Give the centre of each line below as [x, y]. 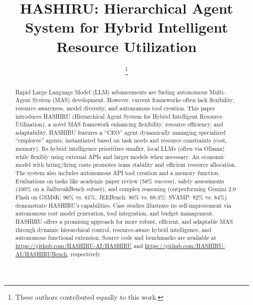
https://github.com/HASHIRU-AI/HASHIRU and [79, 246]
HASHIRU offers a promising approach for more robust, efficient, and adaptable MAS [124, 222]
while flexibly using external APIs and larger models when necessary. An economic [120, 156]
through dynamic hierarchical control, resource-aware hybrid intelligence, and [113, 229]
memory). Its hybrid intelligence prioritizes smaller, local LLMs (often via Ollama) [120, 149]
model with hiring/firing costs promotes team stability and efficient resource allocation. [126, 165]
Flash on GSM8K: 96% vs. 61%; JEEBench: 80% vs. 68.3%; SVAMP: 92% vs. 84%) [121, 197]
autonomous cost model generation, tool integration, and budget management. [115, 213]
